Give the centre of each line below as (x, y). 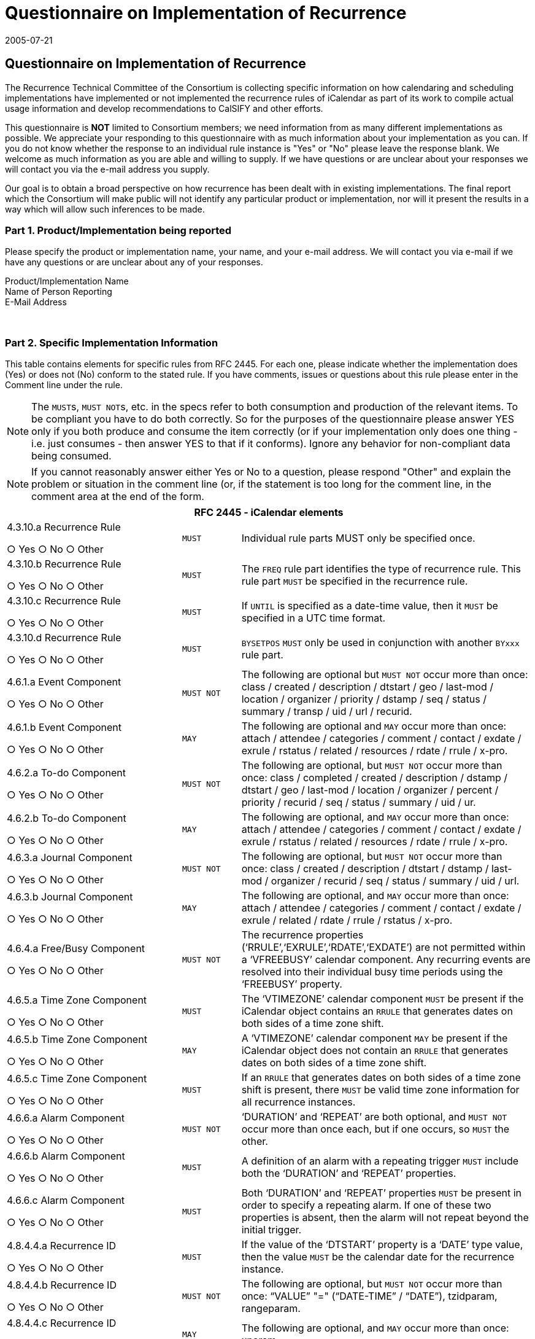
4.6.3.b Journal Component (70, 897)
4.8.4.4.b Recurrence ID (62, 1285)
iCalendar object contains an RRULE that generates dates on (377, 1011)
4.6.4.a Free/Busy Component (76, 949)
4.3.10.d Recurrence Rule (64, 638)
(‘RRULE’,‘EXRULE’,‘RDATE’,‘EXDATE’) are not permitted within (383, 947)
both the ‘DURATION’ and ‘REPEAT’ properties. (349, 1173)
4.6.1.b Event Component (64, 728)
